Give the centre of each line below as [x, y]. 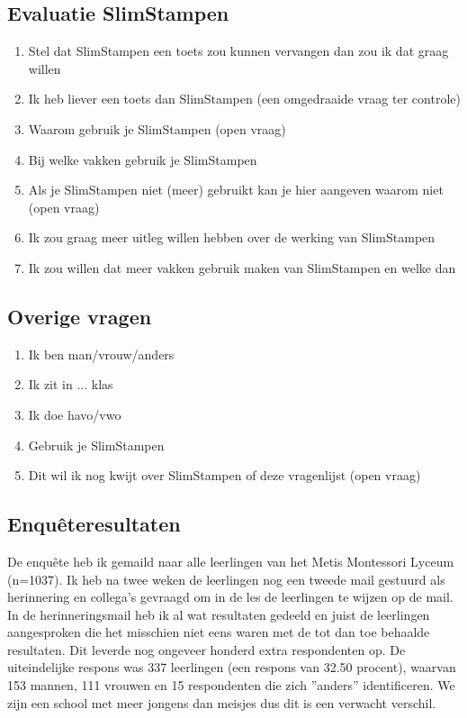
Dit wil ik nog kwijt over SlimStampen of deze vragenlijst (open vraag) [225, 475]
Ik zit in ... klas [71, 384]
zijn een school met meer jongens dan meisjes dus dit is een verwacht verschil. [222, 702]
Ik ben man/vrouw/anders [101, 354]
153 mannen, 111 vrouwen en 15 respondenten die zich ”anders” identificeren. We [231, 685]
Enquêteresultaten [94, 524]
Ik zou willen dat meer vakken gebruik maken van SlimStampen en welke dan [242, 267]
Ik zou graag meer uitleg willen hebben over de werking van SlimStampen [232, 237]
